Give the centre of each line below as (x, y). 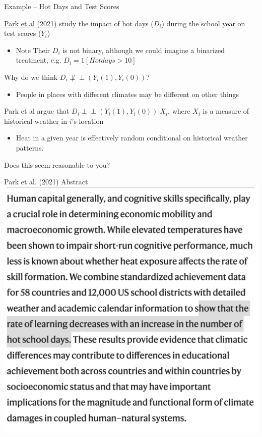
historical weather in (36, 120)
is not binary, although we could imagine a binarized (144, 50)
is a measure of (226, 111)
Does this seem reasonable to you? (57, 164)
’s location (88, 120)
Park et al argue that (37, 111)
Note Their (33, 50)
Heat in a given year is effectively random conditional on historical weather (132, 138)
